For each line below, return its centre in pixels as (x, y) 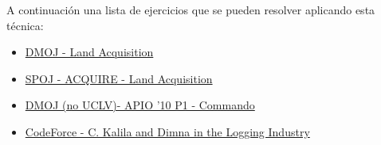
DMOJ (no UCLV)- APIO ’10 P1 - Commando (140, 105)
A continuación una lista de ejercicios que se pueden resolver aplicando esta (191, 10)
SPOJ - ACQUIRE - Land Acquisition (119, 78)
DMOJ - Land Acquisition (89, 52)
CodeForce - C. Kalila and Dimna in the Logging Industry (167, 131)
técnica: (25, 25)
